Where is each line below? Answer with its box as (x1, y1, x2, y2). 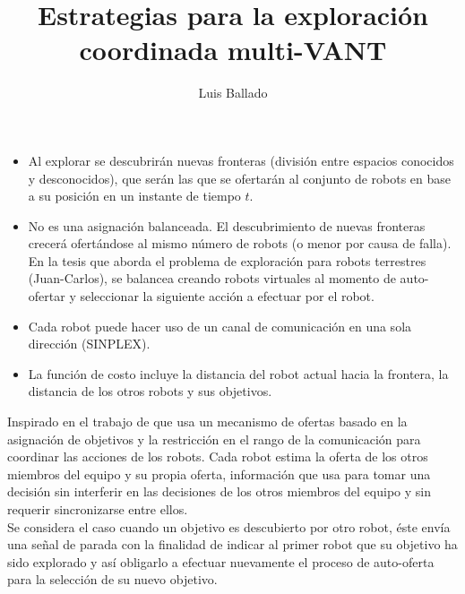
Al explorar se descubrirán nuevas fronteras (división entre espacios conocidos (28, 151, 454, 169)
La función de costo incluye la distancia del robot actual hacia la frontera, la (28, 364, 449, 383)
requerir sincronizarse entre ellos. (7, 500, 188, 518)
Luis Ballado (198, 83, 268, 102)
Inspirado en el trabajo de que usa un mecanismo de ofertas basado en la (7, 412, 408, 431)
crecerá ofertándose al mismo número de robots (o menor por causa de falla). (28, 234, 452, 253)
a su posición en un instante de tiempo (28, 186, 241, 205)
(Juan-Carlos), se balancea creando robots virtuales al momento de (28, 269, 396, 288)
